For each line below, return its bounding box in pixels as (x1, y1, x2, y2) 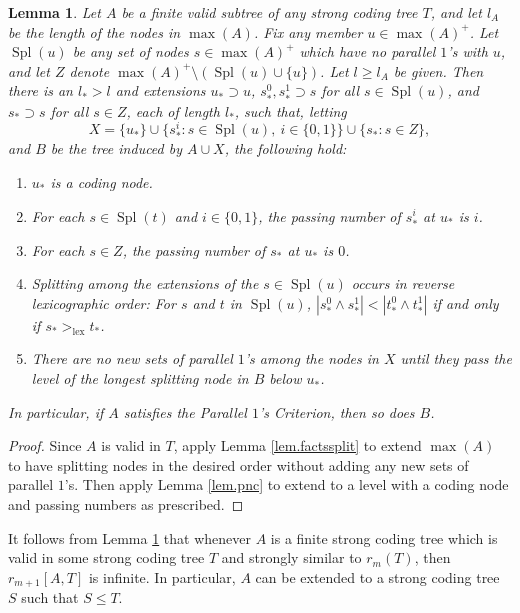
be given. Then (393, 60, 484, 81)
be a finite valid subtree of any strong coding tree (121, 2, 418, 22)
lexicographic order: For (31, 292, 176, 313)
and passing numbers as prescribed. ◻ (8, 494, 244, 515)
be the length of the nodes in (8, 21, 181, 42)
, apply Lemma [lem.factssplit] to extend (173, 435, 422, 456)
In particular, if (8, 401, 104, 422)
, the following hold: (224, 138, 347, 159)
